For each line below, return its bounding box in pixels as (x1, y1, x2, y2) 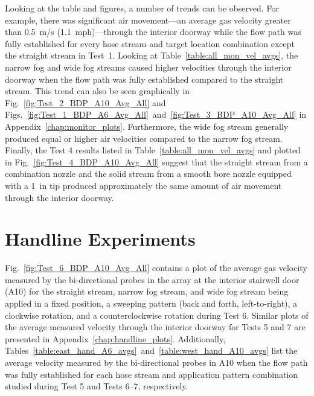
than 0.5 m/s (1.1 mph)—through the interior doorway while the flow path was (5, 25, 301, 38)
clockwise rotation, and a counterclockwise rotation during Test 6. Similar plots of (5, 308, 309, 321)
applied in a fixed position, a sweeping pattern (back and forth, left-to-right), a (5, 297, 298, 309)
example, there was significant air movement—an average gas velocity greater (5, 13, 291, 26)
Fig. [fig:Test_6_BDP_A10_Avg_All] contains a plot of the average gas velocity (5, 261, 307, 274)
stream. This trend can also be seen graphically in (5, 85, 190, 97)
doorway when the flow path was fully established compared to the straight (5, 72, 284, 85)
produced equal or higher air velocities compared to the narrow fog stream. (5, 132, 283, 144)
